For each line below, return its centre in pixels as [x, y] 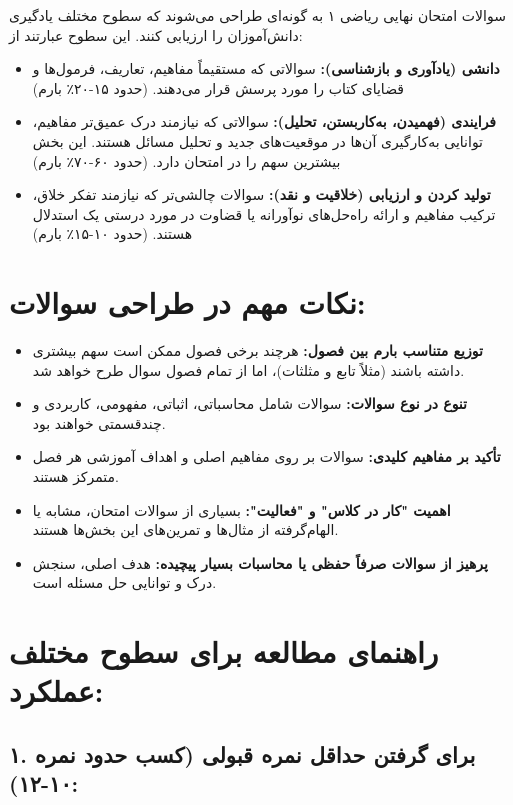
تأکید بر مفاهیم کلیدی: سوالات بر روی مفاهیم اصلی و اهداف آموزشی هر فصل [266, 456]
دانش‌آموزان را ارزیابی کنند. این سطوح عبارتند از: [156, 34]
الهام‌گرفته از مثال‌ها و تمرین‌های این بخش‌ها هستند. [185, 529]
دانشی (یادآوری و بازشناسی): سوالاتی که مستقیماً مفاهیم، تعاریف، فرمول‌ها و [266, 68]
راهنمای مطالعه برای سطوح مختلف [224, 651]
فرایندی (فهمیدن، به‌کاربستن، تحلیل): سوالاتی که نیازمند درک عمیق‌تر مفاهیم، [264, 121]
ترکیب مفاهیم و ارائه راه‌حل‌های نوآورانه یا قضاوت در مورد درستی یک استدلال [264, 213]
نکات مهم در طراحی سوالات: [187, 302]
